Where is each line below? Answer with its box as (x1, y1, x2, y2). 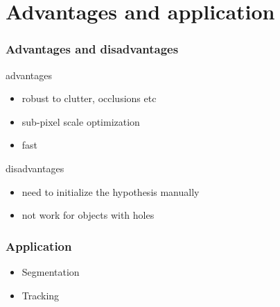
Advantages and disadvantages (6, 40, 179, 58)
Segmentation (21, 264, 80, 279)
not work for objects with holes (21, 208, 155, 222)
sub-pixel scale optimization (21, 114, 140, 128)
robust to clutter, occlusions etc (21, 91, 157, 106)
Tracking (21, 288, 60, 302)
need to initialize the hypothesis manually (21, 184, 200, 199)
